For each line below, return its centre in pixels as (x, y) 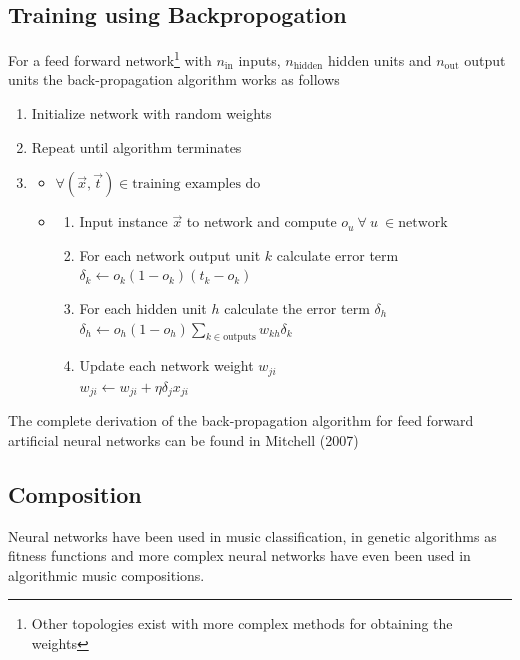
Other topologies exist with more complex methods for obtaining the (242, 623)
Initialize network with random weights (151, 113)
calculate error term (337, 254)
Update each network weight (166, 365)
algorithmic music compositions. (106, 574)
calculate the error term (297, 308)
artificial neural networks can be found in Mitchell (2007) (183, 439)
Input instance (123, 221)
